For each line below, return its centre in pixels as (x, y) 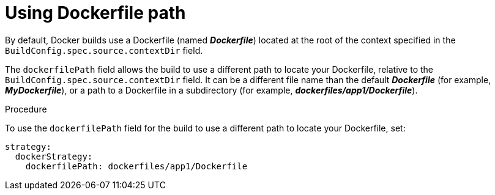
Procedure (26, 109)
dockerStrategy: (54, 156)
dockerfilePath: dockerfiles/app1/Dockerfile (136, 166)
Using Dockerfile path (95, 13)
